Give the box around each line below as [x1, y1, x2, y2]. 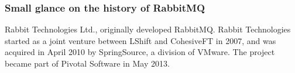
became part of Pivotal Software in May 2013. [5, 57, 170, 69]
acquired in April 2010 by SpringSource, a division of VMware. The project [5, 46, 275, 58]
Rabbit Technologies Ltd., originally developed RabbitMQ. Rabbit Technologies [5, 23, 291, 35]
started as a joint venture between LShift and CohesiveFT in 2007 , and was [5, 34, 276, 46]
